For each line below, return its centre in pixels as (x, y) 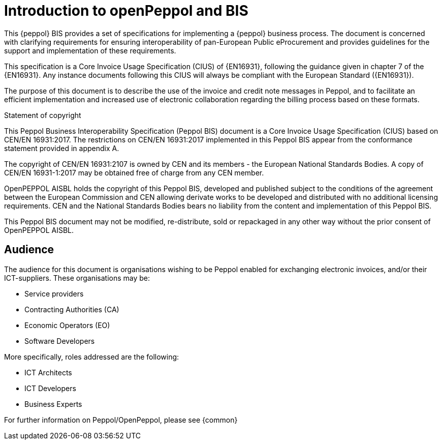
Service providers (54, 293)
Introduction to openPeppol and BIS (126, 11)
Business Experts (53, 404)
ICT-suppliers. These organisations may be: (77, 278)
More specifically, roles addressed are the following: (92, 357)
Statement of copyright (43, 115)
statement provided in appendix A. (62, 148)
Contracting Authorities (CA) (72, 309)
